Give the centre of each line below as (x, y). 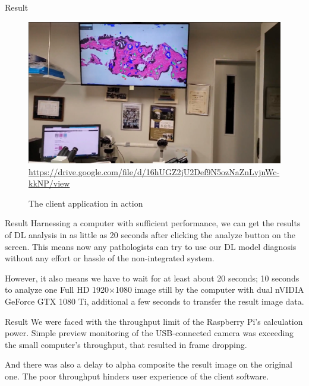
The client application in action (86, 203)
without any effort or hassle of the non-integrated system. (110, 258)
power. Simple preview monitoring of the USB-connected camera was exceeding (149, 333)
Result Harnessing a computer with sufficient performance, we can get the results (153, 223)
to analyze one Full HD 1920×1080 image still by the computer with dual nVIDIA (154, 289)
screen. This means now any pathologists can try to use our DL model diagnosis (151, 246)
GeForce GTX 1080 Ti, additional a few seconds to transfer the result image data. (154, 301)
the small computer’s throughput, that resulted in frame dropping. (126, 344)
